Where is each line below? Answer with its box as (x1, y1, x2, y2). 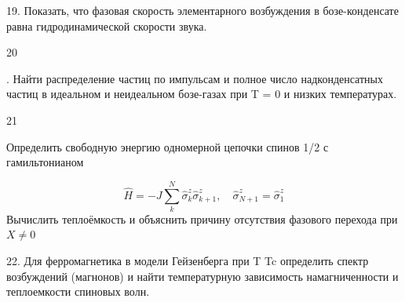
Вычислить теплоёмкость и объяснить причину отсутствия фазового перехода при (6, 210, 398, 227)
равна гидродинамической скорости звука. (6, 17, 207, 34)
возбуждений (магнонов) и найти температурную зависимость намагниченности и (6, 267, 399, 284)
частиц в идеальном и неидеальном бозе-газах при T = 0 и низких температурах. (6, 86, 397, 102)
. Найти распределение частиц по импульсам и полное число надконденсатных (6, 70, 383, 86)
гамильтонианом (6, 154, 84, 170)
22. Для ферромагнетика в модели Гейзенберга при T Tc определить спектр (6, 253, 369, 269)
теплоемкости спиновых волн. (6, 283, 150, 300)
